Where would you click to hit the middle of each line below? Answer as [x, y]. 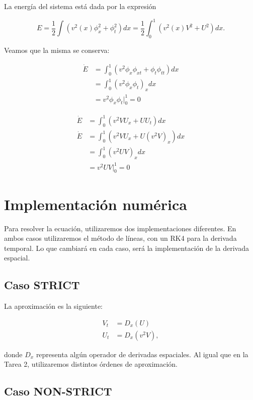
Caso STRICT [42, 285]
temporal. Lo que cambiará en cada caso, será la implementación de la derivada [126, 248]
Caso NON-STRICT [58, 391]
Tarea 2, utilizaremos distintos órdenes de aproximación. [91, 364]
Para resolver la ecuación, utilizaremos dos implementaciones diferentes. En [120, 228]
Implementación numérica [96, 204]
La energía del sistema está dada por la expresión [80, 6]
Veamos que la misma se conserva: [57, 50]
